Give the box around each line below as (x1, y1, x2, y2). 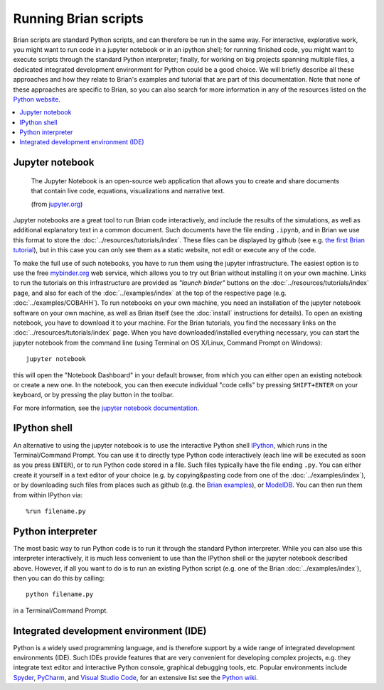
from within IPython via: (13, 490, 83, 499)
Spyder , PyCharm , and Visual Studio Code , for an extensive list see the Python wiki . (13, 673, 259, 681)
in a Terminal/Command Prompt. (13, 606, 108, 615)
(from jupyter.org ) (31, 200, 83, 208)
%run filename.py (26, 507, 86, 515)
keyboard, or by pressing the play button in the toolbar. (13, 391, 174, 399)
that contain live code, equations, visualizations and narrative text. (31, 187, 225, 195)
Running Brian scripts (13, 11, 144, 26)
